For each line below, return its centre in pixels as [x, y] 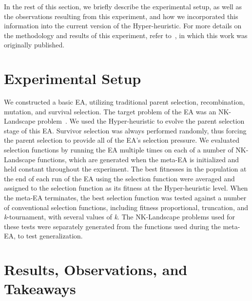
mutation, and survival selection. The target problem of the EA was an [110, 111]
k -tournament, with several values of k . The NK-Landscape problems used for [120, 217]
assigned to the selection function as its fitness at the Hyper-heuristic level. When [126, 188]
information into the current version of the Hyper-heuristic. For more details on [123, 26]
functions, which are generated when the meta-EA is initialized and [138, 159]
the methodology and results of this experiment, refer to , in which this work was [126, 35]
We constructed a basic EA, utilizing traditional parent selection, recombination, [125, 102]
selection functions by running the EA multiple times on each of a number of [119, 150]
